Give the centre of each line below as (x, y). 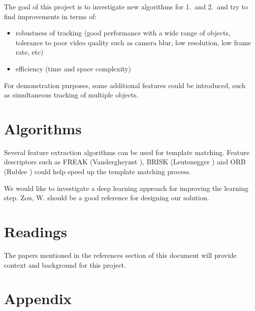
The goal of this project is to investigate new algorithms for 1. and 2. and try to (126, 6)
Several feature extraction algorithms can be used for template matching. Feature (127, 152)
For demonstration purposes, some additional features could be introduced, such (125, 85)
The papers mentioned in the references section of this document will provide (120, 255)
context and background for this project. (65, 264)
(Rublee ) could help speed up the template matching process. (98, 171)
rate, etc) (29, 52)
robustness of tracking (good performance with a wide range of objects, (123, 33)
